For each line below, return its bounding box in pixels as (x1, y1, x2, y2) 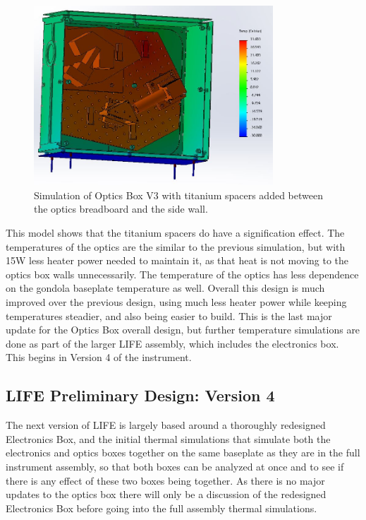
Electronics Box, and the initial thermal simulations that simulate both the (6, 431, 331, 446)
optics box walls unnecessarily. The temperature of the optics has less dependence (6, 266, 359, 281)
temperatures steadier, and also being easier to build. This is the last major (6, 308, 332, 323)
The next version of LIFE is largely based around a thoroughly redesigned (6, 418, 326, 432)
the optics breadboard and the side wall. (34, 201, 208, 216)
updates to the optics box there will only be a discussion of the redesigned (6, 487, 327, 502)
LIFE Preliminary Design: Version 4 (6, 384, 275, 406)
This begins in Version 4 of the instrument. (6, 350, 192, 365)
